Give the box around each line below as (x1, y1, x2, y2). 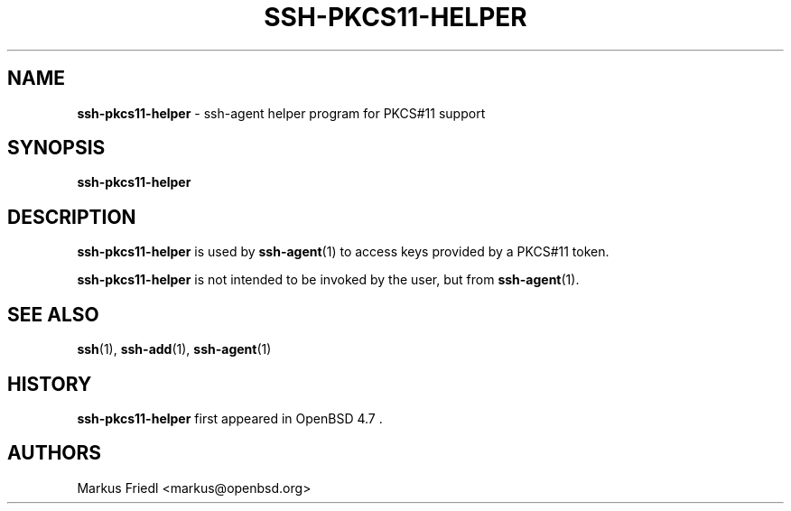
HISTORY (7, 372, 92, 395)
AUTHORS (7, 441, 102, 465)
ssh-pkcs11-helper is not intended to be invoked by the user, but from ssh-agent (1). (77, 272, 580, 288)
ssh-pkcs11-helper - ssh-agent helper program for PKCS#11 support (77, 105, 486, 121)
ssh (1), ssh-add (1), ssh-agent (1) (77, 341, 272, 358)
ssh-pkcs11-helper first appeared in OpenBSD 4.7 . (77, 410, 383, 426)
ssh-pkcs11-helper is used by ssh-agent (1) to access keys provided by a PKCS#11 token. (77, 244, 610, 260)
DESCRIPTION (7, 205, 136, 228)
